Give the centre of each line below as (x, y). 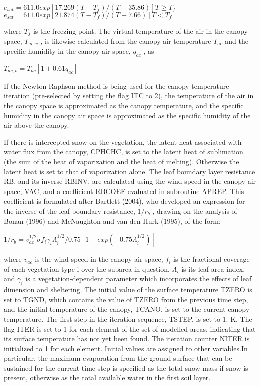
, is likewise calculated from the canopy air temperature (126, 40)
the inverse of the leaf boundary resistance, (70, 210)
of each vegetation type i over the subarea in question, (87, 268)
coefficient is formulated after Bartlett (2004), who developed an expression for (125, 201)
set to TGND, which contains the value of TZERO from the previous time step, (126, 299)
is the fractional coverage (212, 259)
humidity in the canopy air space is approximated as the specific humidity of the (127, 115)
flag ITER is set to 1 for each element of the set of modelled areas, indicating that (130, 329)
